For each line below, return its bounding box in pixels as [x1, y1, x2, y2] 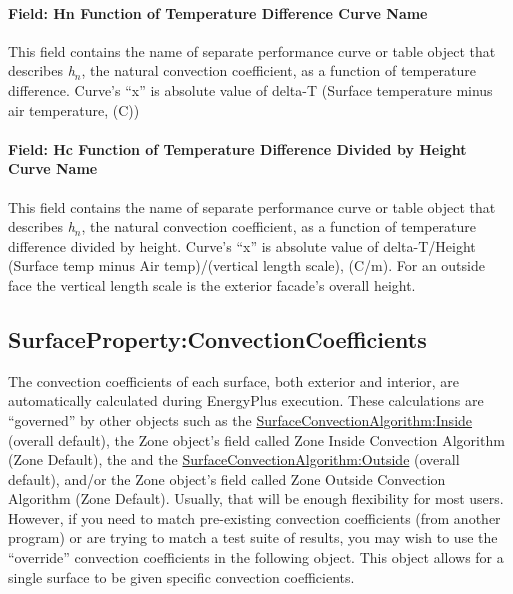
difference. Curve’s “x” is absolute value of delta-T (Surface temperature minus [8, 79, 493, 100]
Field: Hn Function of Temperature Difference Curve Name [8, 2, 428, 23]
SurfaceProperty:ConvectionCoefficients [8, 323, 427, 354]
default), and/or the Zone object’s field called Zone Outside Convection [8, 468, 446, 489]
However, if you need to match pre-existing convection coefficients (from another [8, 507, 501, 528]
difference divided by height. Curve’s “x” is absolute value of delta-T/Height [8, 235, 476, 256]
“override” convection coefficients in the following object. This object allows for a [8, 547, 504, 568]
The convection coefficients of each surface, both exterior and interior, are [8, 370, 460, 391]
